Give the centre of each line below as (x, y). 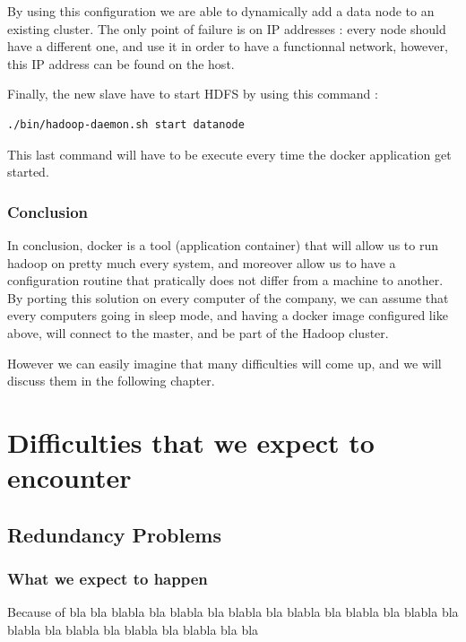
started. (28, 172)
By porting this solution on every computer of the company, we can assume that (228, 297)
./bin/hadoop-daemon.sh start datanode (126, 124)
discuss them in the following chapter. (111, 381)
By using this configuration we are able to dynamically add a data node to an (221, 11)
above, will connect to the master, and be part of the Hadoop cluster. (198, 332)
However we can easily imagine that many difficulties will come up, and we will (224, 363)
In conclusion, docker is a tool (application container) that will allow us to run (223, 244)
